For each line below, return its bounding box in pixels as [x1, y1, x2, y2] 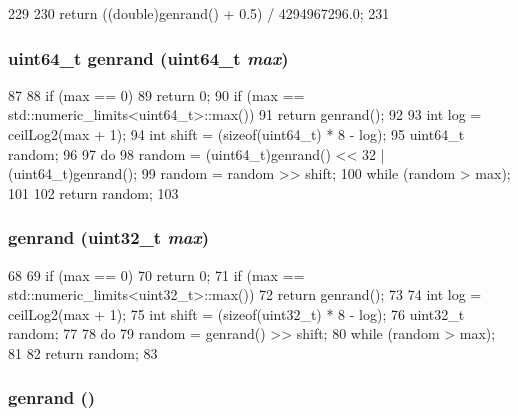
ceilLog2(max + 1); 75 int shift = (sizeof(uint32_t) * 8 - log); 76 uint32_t [8, 303, 465, 324]
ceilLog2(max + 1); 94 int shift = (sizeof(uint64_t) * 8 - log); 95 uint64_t [8, 124, 465, 144]
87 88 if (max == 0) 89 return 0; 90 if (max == [8, 84, 305, 105]
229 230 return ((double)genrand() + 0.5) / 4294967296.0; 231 [8, 3, 390, 23]
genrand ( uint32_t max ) [8, 225, 210, 250]
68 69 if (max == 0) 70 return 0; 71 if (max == [8, 264, 305, 285]
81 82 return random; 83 [8, 342, 158, 363]
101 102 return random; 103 [8, 182, 179, 203]
